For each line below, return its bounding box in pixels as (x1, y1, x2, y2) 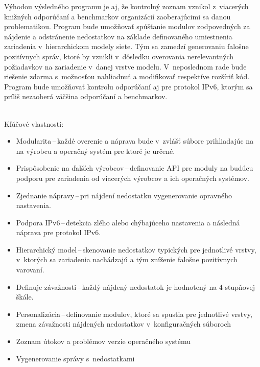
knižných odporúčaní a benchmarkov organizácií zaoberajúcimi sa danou (4, 11, 231, 21)
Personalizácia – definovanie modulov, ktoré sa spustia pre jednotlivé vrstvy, (16, 308, 252, 319)
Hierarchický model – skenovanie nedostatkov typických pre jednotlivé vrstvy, (16, 244, 256, 255)
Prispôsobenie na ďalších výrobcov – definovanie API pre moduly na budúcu (16, 163, 253, 173)
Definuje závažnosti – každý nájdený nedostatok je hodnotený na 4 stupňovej (16, 281, 255, 292)
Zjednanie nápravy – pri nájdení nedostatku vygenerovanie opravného (16, 190, 232, 200)
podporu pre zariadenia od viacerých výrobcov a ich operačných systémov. (16, 172, 249, 183)
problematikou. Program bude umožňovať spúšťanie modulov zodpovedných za (4, 21, 250, 32)
